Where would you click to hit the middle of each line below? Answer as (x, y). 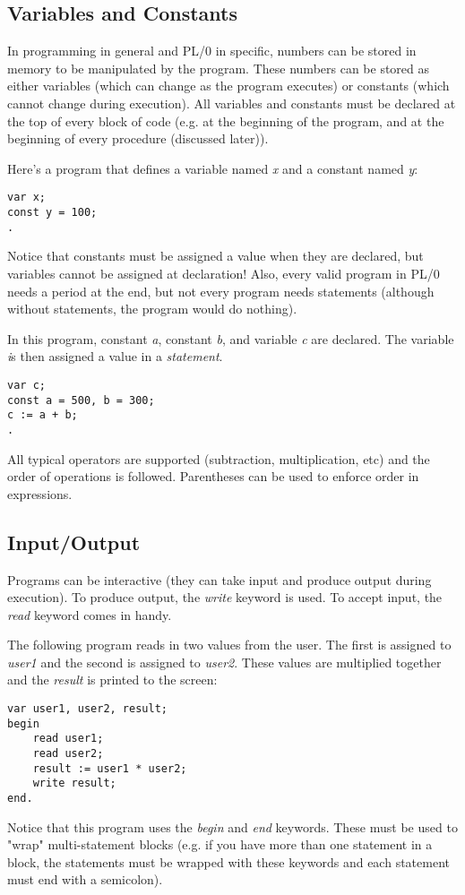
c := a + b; (43, 415)
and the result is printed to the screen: (112, 680)
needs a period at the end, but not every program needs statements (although (221, 291)
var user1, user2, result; (87, 709)
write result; (74, 783)
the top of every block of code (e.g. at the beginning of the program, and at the (226, 120)
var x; (26, 198)
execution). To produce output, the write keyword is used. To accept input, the (225, 597)
